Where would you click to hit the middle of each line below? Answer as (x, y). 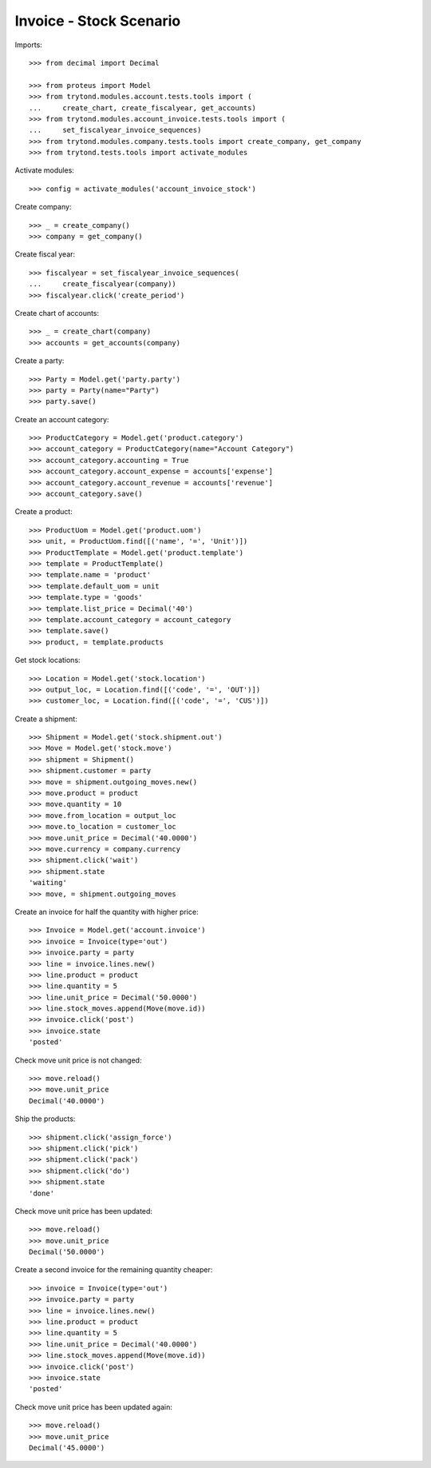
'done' (42, 1193)
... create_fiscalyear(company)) (103, 284)
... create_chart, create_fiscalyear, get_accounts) (143, 108)
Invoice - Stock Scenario (98, 21)
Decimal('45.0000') (67, 1448)
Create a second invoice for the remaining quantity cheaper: (114, 1270)
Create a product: (44, 512)
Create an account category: (62, 419)
